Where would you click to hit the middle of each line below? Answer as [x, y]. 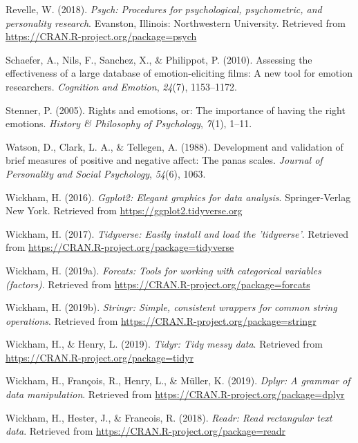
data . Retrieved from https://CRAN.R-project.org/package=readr [146, 431]
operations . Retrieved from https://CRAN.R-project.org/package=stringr [161, 320]
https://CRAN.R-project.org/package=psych [101, 36]
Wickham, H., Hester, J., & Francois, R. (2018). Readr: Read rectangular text [169, 417]
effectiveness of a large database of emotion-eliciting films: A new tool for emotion [179, 73]
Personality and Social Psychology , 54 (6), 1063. [106, 173]
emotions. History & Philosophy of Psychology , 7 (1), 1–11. [129, 123]
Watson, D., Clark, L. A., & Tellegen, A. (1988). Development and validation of [175, 146]
